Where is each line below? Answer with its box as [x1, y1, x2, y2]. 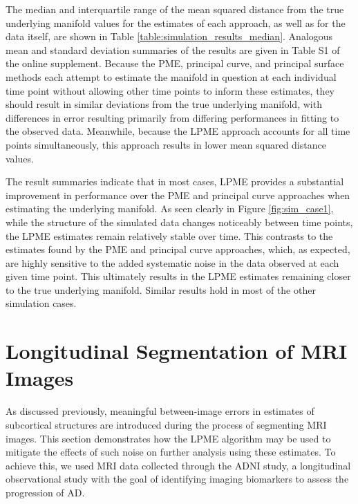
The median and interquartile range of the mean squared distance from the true [6, 2, 344, 16]
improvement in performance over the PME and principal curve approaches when [6, 187, 350, 202]
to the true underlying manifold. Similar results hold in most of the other [6, 282, 316, 297]
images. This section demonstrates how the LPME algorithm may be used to [6, 431, 331, 445]
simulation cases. [6, 296, 77, 310]
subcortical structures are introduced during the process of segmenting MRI [6, 417, 327, 431]
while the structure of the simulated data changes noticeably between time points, [6, 214, 353, 229]
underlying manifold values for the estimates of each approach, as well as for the [6, 15, 346, 30]
